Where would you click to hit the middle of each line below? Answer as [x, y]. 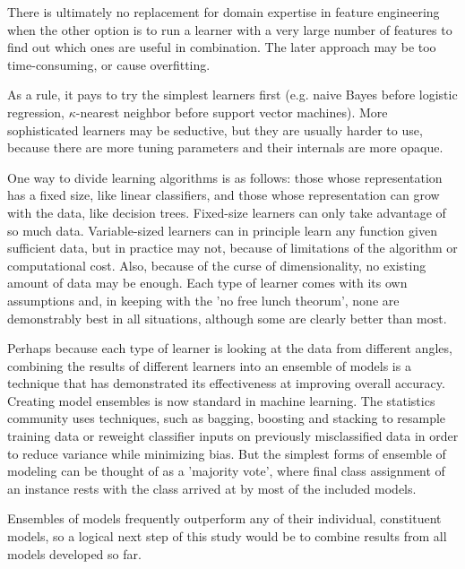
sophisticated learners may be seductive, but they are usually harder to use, [215, 129]
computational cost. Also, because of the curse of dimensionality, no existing [217, 265]
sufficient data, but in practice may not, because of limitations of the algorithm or [232, 248]
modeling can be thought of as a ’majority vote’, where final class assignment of [226, 471]
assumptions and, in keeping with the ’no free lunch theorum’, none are [203, 300]
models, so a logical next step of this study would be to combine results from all [227, 536]
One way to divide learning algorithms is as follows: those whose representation [225, 177]
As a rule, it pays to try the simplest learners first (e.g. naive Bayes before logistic [232, 95]
